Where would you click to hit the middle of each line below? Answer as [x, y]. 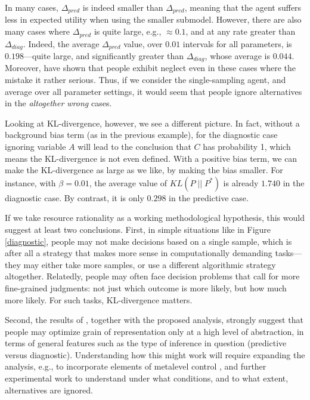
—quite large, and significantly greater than [104, 55]
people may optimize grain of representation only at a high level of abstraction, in [154, 331]
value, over [143, 43]
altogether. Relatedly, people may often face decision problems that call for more [152, 276]
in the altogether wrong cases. [58, 103]
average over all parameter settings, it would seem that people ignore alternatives [154, 91]
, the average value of [128, 182]
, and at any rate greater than [241, 31]
